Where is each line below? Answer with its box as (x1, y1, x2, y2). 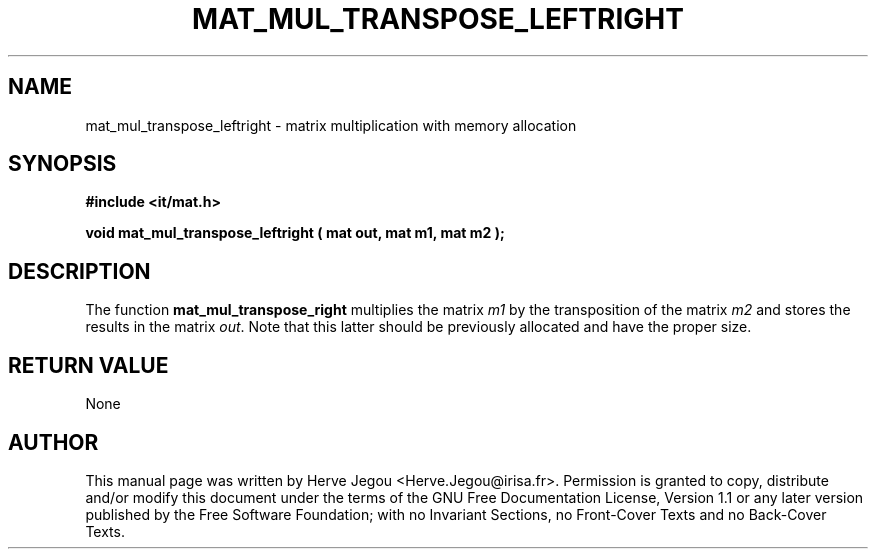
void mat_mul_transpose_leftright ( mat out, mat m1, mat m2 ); (85, 224, 505, 242)
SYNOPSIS (8, 151, 117, 177)
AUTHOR (8, 429, 99, 455)
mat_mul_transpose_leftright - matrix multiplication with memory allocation (85, 116, 577, 134)
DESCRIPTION (8, 258, 151, 284)
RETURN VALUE (8, 352, 169, 378)
